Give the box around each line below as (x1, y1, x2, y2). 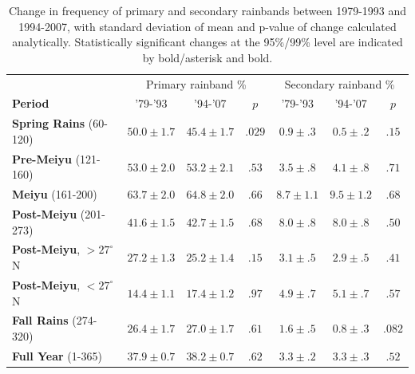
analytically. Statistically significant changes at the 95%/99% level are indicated (12, 33, 403, 50)
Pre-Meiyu (12, 150, 72, 167)
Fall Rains (12, 312, 69, 329)
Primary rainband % (146, 75, 247, 92)
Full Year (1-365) (12, 347, 102, 364)
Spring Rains (12, 115, 85, 132)
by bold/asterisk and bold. (142, 49, 273, 65)
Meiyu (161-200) (12, 186, 97, 203)
